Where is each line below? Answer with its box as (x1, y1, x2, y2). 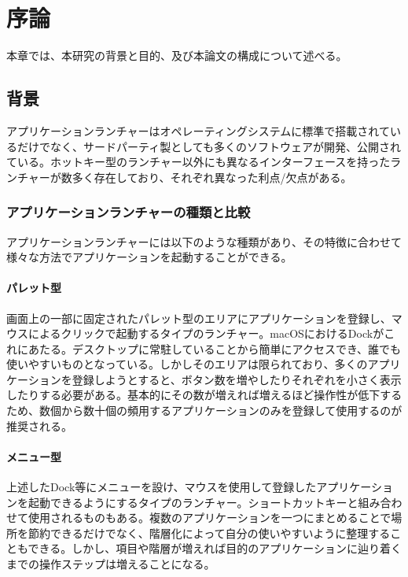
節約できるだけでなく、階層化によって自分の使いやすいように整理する (28, 524, 391, 541)
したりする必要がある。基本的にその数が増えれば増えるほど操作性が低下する (6, 387, 402, 403)
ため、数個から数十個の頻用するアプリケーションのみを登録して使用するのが (6, 402, 402, 419)
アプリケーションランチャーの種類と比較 (6, 202, 251, 222)
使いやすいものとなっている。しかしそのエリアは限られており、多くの (6, 356, 368, 372)
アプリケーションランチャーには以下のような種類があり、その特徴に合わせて (6, 233, 402, 250)
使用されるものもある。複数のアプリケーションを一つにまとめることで (28, 509, 391, 526)
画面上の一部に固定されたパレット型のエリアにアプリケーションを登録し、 (6, 309, 391, 326)
